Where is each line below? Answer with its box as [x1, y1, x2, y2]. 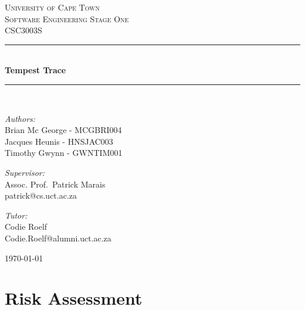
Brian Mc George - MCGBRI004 [5, 124, 122, 136]
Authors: [5, 112, 36, 124]
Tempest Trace [5, 64, 66, 76]
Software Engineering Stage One [5, 12, 129, 25]
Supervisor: [5, 166, 45, 178]
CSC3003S [5, 24, 42, 36]
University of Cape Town [5, 1, 100, 13]
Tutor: [5, 209, 28, 221]
